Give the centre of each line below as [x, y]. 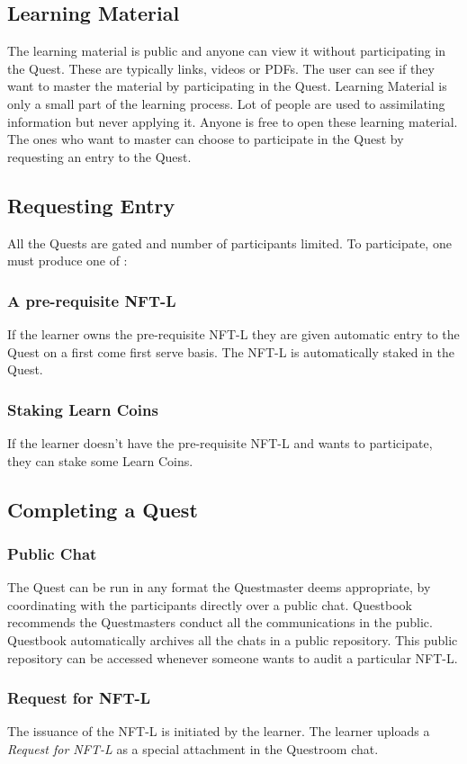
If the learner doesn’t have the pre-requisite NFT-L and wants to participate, [220, 442]
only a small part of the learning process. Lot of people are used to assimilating [226, 103]
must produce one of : [67, 261]
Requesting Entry [91, 205]
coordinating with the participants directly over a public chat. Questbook [210, 604]
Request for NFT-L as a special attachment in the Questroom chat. [193, 748]
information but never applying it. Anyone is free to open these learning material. [233, 121]
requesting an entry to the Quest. [99, 156]
